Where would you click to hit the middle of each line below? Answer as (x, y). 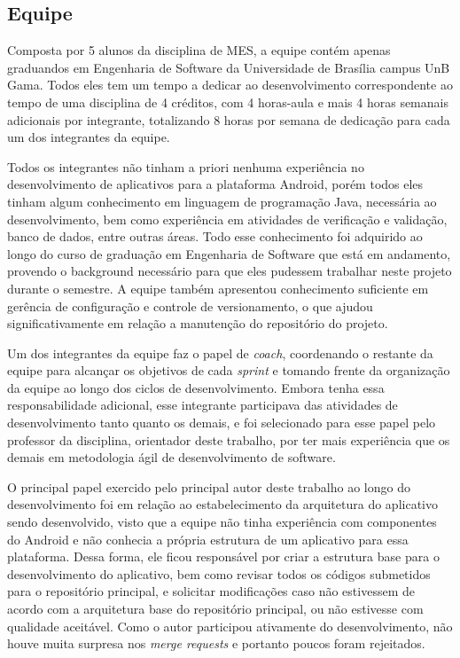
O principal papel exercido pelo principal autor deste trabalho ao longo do (209, 486)
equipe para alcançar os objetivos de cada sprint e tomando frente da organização (229, 370)
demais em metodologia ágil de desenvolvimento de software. (172, 457)
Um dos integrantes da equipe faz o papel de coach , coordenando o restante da (220, 352)
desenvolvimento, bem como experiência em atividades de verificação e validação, (227, 219)
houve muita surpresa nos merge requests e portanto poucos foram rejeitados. (216, 643)
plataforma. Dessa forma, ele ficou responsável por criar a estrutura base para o (223, 556)
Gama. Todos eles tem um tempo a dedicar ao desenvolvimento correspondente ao (230, 85)
